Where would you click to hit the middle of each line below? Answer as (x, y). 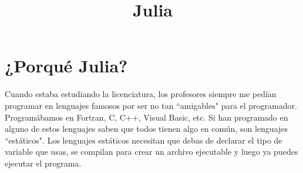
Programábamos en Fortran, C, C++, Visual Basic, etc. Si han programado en (147, 117)
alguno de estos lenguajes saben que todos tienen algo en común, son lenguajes (146, 129)
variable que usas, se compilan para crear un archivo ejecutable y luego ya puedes (151, 152)
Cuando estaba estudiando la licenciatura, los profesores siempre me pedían (141, 94)
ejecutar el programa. (43, 163)
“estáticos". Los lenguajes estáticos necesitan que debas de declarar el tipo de (144, 140)
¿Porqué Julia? (66, 66)
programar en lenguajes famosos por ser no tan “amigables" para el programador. (151, 105)
